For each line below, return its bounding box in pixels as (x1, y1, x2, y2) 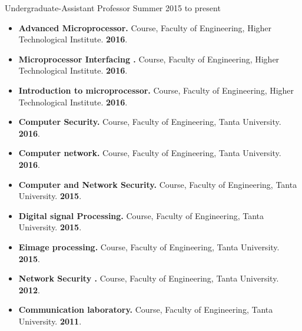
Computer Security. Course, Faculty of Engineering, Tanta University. (18, 115, 281, 128)
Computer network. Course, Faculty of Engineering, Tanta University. (18, 147, 281, 159)
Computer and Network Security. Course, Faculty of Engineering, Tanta (18, 178, 297, 190)
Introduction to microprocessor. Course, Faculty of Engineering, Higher (18, 84, 294, 96)
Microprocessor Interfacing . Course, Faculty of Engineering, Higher (18, 52, 280, 65)
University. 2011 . (18, 315, 82, 327)
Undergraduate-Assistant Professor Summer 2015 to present (5, 2, 221, 14)
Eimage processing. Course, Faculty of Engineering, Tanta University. (18, 240, 280, 253)
